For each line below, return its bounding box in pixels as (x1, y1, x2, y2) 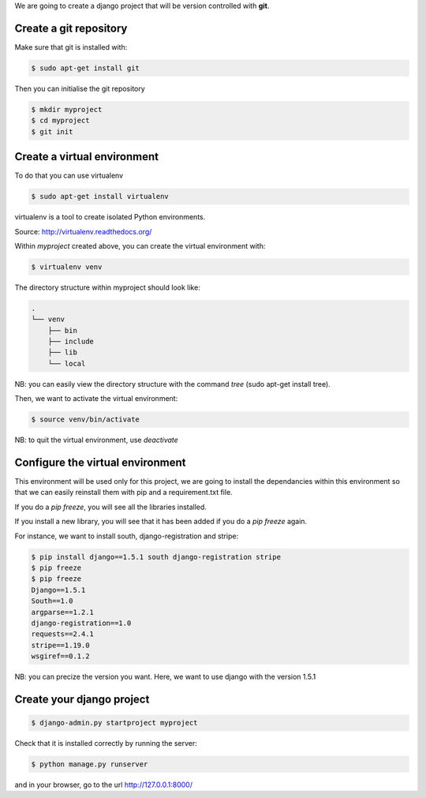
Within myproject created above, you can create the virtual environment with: (14, 241, 266, 250)
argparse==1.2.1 (31, 608, 95, 616)
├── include (47, 337, 95, 347)
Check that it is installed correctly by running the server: (14, 739, 197, 748)
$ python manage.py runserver (31, 760, 148, 769)
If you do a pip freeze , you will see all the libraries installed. (14, 502, 207, 511)
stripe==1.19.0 (31, 640, 90, 650)
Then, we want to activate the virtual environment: (14, 394, 178, 403)
